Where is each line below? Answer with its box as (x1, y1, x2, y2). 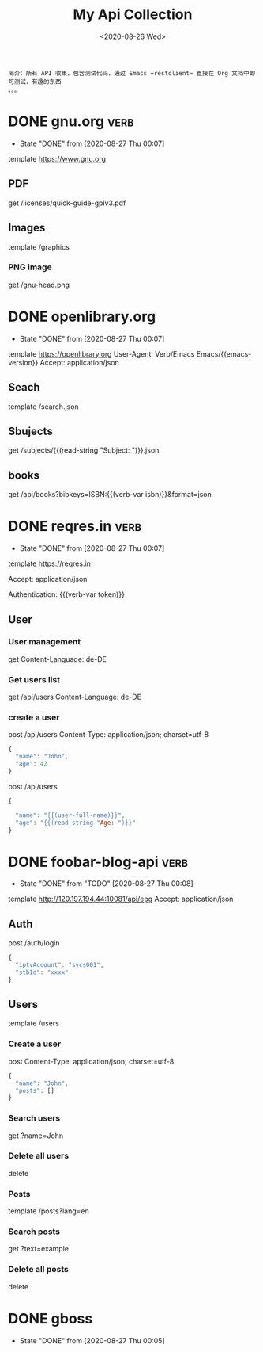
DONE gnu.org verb (8, 113, 134, 131)
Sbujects (8, 424, 53, 437)
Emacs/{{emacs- (196, 349, 252, 358)
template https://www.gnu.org (8, 154, 107, 163)
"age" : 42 (15, 760, 47, 768)
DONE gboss (8, 1309, 93, 1327)
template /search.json (8, 402, 79, 411)
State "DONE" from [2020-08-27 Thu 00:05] (19, 1335, 166, 1345)
